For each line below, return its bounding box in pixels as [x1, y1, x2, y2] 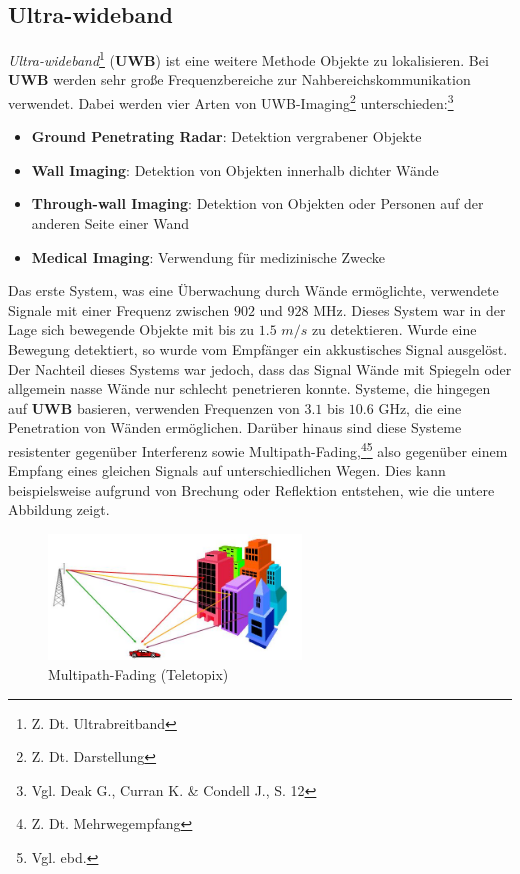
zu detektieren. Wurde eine [311, 319, 477, 340]
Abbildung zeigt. [8, 499, 110, 520]
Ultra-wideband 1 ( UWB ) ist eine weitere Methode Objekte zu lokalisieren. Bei [8, 47, 489, 70]
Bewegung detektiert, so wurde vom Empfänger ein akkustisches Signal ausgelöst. [8, 339, 508, 360]
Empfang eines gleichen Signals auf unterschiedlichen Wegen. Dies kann [8, 460, 446, 481]
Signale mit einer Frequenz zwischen [8, 299, 230, 320]
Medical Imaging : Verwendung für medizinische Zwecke [31, 246, 385, 267]
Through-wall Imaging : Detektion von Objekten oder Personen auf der [31, 193, 484, 214]
